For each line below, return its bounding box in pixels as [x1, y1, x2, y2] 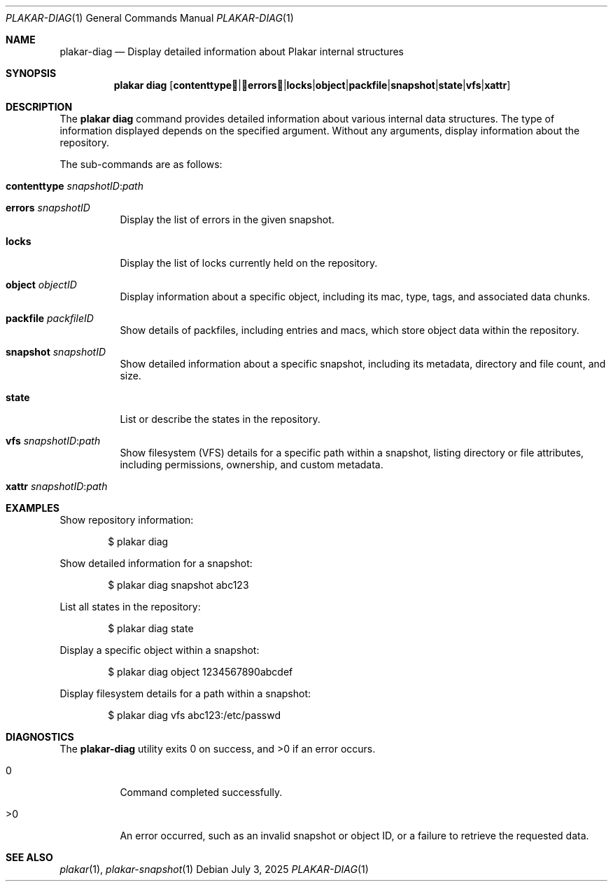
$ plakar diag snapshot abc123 [108, 579, 249, 591]
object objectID [6, 279, 77, 291]
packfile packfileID [6, 312, 94, 324]
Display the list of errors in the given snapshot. [120, 214, 334, 225]
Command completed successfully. [120, 786, 283, 798]
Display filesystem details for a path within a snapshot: [59, 687, 311, 699]
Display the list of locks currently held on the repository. [120, 257, 378, 269]
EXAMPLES [6, 502, 59, 514]
